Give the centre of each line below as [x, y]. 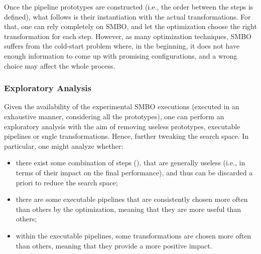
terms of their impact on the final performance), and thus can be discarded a [134, 172]
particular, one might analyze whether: [64, 146]
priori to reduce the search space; [67, 182]
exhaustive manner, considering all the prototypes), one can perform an [114, 116]
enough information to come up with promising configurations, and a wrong [121, 55]
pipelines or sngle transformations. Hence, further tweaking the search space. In [126, 136]
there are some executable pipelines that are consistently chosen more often [132, 199]
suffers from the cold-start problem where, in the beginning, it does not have [122, 46]
